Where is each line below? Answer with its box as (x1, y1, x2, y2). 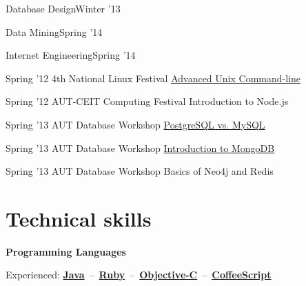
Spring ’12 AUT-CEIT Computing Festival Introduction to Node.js (6, 94, 289, 108)
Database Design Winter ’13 (6, 1, 121, 15)
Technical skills (6, 204, 152, 232)
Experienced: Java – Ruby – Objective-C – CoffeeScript (6, 267, 272, 282)
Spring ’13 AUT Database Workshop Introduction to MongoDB (6, 140, 275, 155)
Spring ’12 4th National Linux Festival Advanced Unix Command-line (6, 70, 300, 85)
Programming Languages (6, 244, 126, 258)
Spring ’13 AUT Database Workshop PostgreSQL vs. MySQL (6, 117, 265, 131)
